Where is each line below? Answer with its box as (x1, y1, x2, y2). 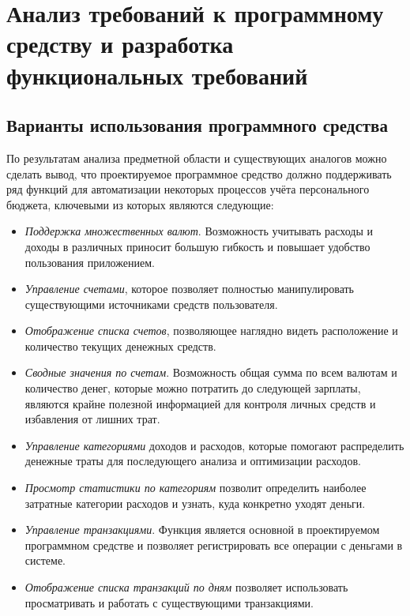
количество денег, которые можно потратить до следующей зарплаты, (24, 380, 361, 396)
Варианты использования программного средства (6, 113, 388, 137)
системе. (24, 552, 66, 569)
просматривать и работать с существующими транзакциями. (24, 594, 314, 610)
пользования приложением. (24, 254, 155, 270)
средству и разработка (6, 28, 234, 60)
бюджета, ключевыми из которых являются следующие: (6, 196, 274, 212)
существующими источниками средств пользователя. (24, 295, 278, 312)
